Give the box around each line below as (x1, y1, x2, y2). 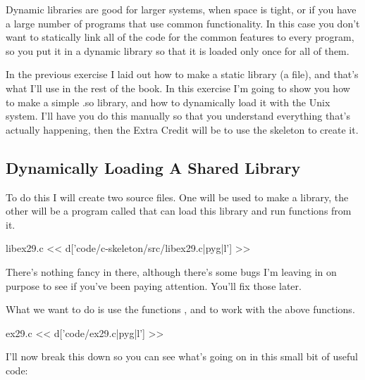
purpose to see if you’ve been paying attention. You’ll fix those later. (6, 278, 302, 293)
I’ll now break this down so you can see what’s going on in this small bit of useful (6, 349, 358, 364)
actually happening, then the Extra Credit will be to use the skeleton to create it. (6, 122, 359, 137)
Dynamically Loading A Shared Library (6, 156, 301, 178)
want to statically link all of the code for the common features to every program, (6, 30, 354, 44)
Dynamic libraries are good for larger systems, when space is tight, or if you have (6, 2, 357, 16)
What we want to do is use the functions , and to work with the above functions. (6, 302, 355, 317)
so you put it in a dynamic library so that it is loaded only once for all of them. (6, 43, 349, 58)
